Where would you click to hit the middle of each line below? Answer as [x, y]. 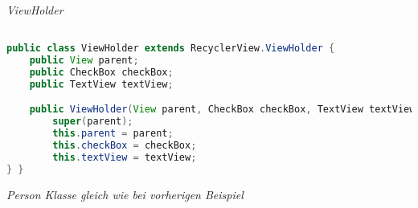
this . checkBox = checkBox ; [125, 146]
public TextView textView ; [101, 84]
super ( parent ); [93, 122]
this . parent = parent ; [113, 134]
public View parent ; [84, 61]
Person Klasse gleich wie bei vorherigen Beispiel [125, 194]
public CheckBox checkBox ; [101, 72]
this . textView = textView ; [125, 157]
